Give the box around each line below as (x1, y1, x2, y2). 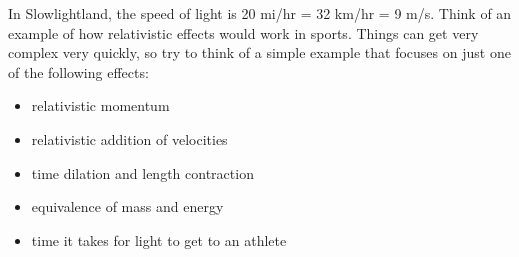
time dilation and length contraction (31, 162, 254, 183)
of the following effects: (8, 61, 149, 82)
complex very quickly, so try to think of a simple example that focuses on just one (8, 42, 511, 63)
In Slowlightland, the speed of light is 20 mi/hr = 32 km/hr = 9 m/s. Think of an (8, 3, 512, 23)
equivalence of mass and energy (31, 196, 224, 217)
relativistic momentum (31, 95, 170, 116)
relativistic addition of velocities (31, 128, 228, 149)
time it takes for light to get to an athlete (31, 229, 287, 250)
